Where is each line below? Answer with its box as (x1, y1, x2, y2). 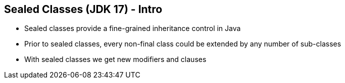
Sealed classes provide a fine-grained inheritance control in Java (24, 24, 241, 33)
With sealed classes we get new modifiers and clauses (24, 55, 207, 64)
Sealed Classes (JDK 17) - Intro (4, 3, 163, 15)
